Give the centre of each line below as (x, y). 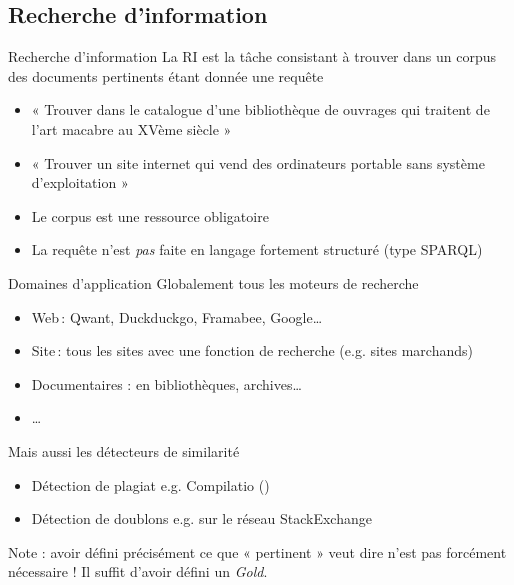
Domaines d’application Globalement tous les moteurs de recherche (213, 282)
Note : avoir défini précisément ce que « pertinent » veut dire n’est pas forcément (257, 551)
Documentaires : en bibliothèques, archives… (166, 383)
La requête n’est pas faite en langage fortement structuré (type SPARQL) (257, 249)
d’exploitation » (80, 182)
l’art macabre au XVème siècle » (131, 128)
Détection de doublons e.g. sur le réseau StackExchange (201, 518)
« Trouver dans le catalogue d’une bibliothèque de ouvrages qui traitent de (260, 109)
